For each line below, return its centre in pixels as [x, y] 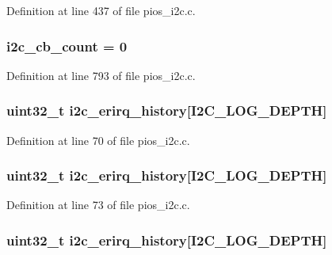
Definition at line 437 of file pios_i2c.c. [101, 10]
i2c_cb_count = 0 [67, 46]
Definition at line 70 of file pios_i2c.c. [98, 140]
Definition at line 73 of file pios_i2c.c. [98, 205]
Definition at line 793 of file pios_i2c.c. [101, 75]
